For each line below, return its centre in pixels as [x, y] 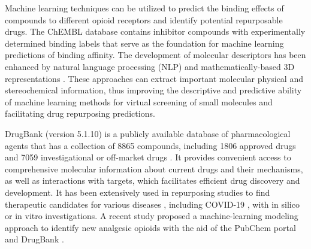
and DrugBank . [34, 239]
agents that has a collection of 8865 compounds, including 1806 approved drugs [150, 145]
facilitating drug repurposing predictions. [80, 113]
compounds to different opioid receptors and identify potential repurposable [144, 19]
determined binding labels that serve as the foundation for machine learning [144, 43]
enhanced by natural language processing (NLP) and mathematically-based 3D [150, 66]
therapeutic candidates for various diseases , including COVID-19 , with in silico [152, 204]
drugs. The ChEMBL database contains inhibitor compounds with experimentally [155, 31]
